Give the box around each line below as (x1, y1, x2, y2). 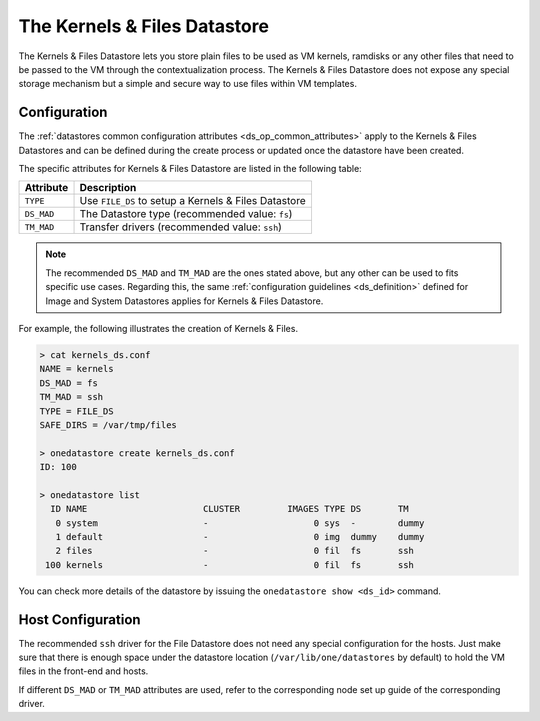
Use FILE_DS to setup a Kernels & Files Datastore (79, 194, 306, 208)
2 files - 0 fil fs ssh (55, 545, 415, 557)
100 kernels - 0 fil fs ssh (45, 559, 415, 570)
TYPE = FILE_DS (39, 405, 114, 417)
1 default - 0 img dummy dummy (55, 531, 425, 543)
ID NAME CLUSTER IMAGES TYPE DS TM (50, 503, 409, 515)
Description (79, 181, 137, 195)
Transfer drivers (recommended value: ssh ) (79, 220, 282, 234)
